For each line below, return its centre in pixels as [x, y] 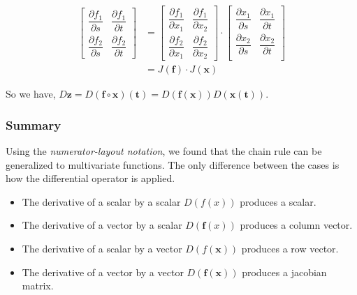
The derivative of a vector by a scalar [102, 225]
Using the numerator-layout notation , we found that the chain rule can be [164, 150]
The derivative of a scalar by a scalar [101, 201]
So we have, [31, 94]
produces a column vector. [296, 225]
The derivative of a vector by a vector [103, 272]
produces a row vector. [290, 248]
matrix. [38, 286]
